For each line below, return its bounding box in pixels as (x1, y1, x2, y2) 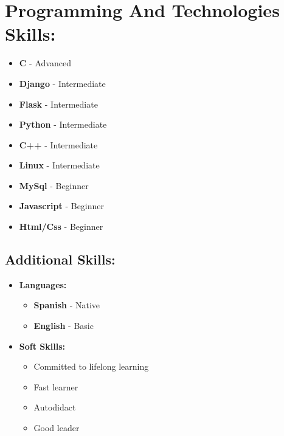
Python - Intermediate (19, 118, 107, 131)
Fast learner (33, 380, 78, 393)
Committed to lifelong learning (33, 360, 149, 373)
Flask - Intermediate (19, 97, 98, 110)
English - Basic (33, 319, 94, 332)
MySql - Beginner (19, 179, 89, 192)
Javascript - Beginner (19, 199, 105, 212)
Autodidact (33, 401, 76, 414)
